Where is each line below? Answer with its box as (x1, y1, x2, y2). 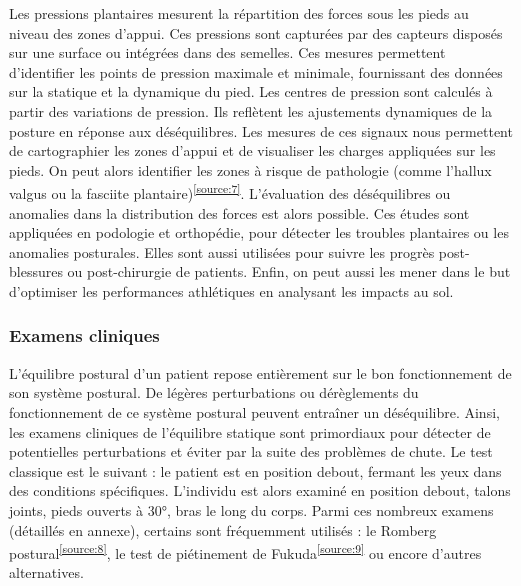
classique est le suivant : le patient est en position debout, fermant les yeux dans (9, 460, 502, 481)
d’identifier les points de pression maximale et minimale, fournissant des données (9, 61, 503, 82)
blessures (9, 261, 63, 282)
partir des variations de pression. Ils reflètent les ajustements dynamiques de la (9, 100, 493, 121)
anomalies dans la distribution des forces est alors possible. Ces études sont (9, 202, 470, 223)
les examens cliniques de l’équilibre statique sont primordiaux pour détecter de (9, 421, 491, 442)
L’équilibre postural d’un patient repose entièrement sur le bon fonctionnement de (9, 362, 512, 383)
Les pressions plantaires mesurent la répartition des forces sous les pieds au (9, 3, 469, 23)
